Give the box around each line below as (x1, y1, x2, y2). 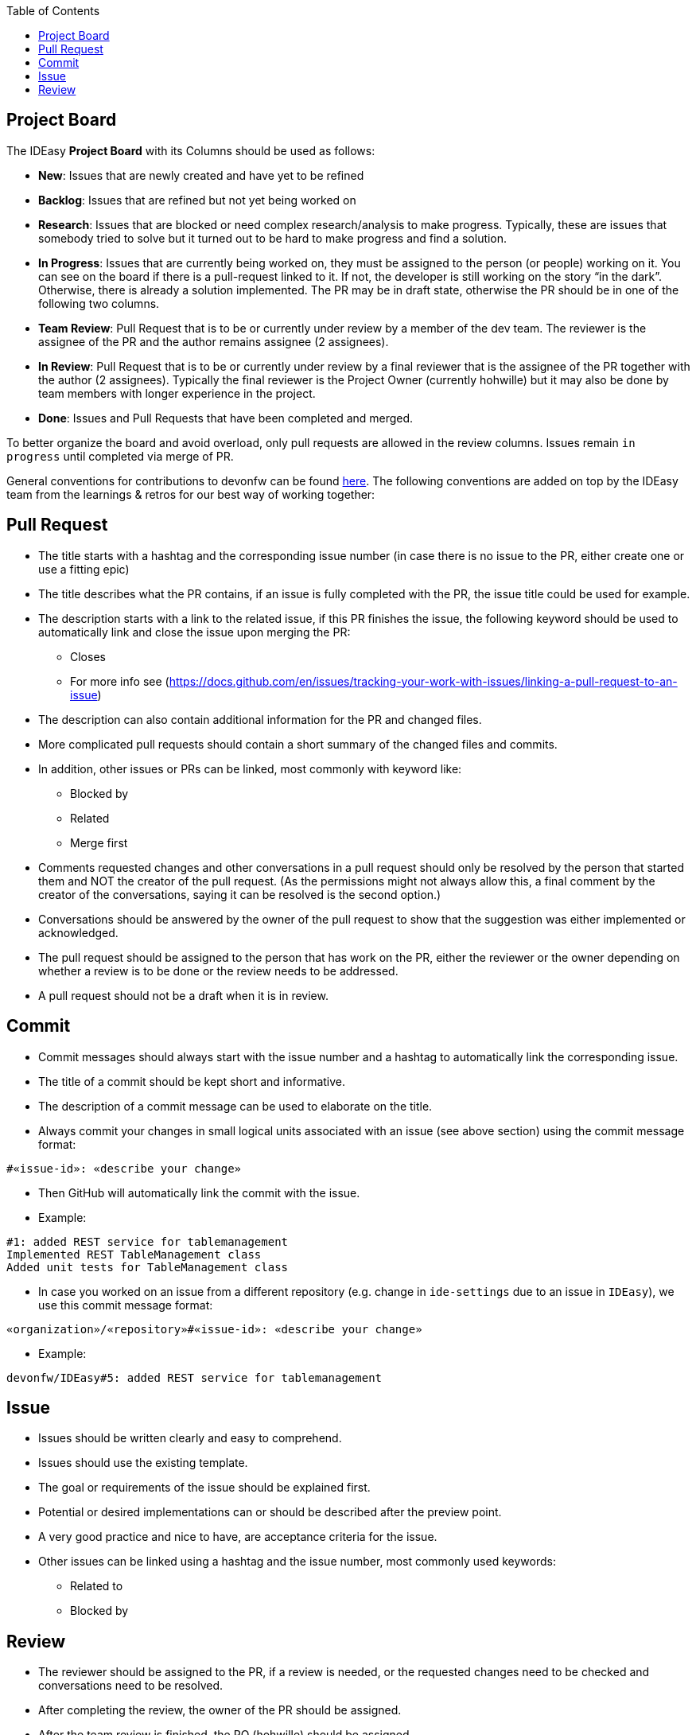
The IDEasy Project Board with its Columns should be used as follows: (6, 143, 375, 158)
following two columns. (38, 296, 160, 310)
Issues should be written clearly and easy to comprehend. (38, 1431, 342, 1445)
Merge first (70, 835, 128, 850)
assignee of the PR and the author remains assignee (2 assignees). (38, 334, 389, 348)
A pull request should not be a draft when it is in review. (38, 988, 329, 1002)
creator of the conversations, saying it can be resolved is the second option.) (38, 887, 441, 901)
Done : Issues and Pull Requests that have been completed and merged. (38, 410, 414, 425)
